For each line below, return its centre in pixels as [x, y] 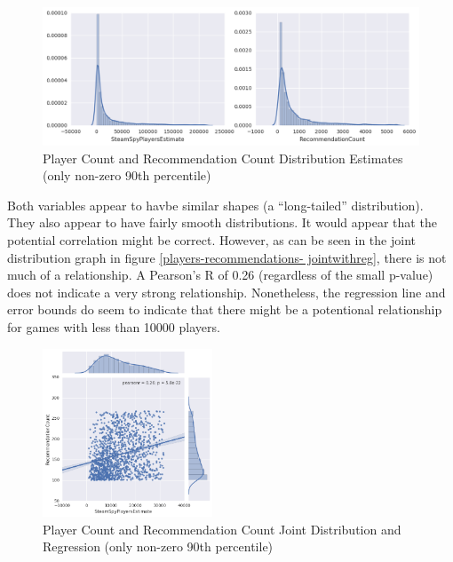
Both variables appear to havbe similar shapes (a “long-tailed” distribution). [215, 205]
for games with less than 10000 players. [114, 327]
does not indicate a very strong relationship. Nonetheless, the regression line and [226, 292]
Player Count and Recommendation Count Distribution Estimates [223, 158]
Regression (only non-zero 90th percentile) [158, 546]
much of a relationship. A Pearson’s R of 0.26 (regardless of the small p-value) [220, 275]
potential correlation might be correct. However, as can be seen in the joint [211, 240]
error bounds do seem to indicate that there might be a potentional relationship [225, 309]
